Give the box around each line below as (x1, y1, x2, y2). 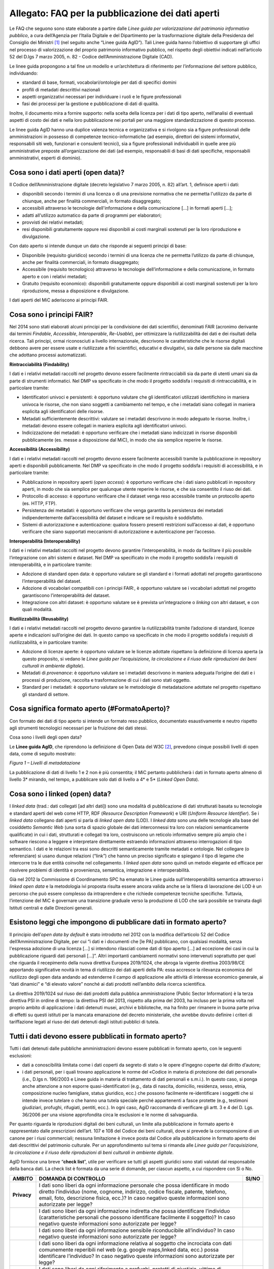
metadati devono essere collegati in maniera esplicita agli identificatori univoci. (22, 422, 187, 428)
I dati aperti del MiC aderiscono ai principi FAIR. (9, 297, 109, 303)
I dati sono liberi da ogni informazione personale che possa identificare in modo (39, 1182, 229, 1189)
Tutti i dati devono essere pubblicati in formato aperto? (9, 1032, 187, 1041)
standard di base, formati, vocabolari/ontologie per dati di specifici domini (22, 79, 177, 86)
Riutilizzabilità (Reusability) (9, 616, 68, 622)
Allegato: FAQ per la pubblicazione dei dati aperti (9, 8, 220, 19)
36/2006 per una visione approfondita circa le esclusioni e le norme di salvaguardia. (22, 1112, 198, 1118)
